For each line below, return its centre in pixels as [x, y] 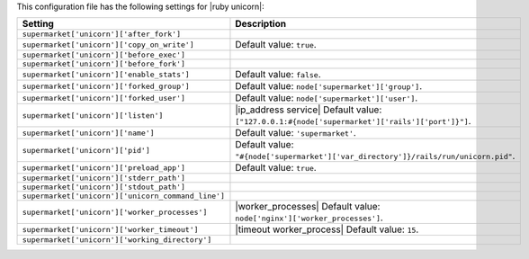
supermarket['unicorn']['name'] [88, 133]
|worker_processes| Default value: [308, 207]
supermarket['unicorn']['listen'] [93, 116]
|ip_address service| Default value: [309, 110]
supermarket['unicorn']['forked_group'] [106, 86]
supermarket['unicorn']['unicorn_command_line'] [123, 196]
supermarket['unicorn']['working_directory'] [117, 240]
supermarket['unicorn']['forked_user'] [104, 98]
